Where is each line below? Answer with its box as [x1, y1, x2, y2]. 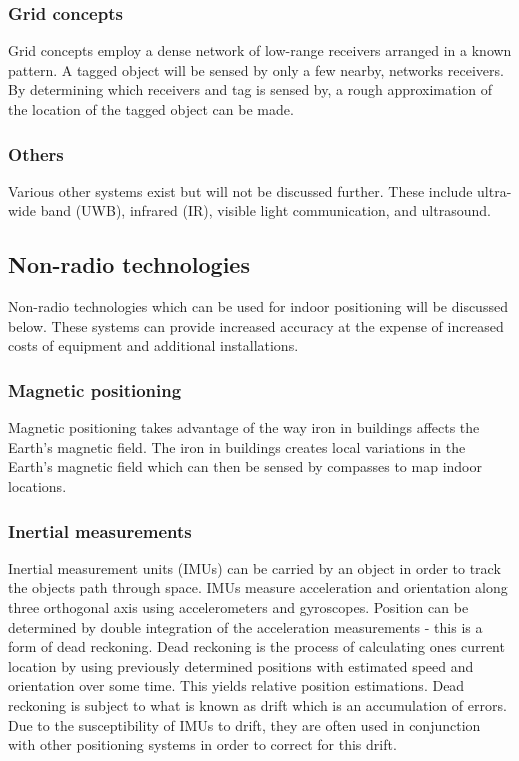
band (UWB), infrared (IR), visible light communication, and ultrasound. [40, 200, 491, 221]
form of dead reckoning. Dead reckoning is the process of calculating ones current [8, 636, 505, 657]
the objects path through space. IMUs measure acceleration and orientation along [8, 577, 508, 598]
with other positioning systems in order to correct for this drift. [8, 734, 397, 755]
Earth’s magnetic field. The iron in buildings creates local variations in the [8, 436, 466, 457]
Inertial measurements [8, 518, 192, 543]
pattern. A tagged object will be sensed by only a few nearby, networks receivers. [8, 59, 504, 80]
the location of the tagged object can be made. [8, 99, 294, 119]
